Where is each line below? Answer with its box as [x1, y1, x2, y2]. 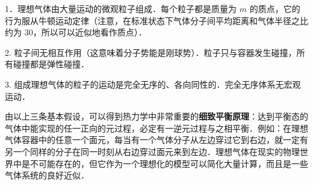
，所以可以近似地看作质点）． [33, 26, 147, 38]
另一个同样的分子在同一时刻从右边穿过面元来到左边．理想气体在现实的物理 [5, 145, 300, 157]
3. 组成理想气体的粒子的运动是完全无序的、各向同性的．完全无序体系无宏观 [5, 77, 301, 90]
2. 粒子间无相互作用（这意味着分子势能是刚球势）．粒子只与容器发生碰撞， [5, 46, 297, 58]
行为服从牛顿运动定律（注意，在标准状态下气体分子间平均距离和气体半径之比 [5, 14, 308, 26]
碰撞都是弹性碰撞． [13, 58, 89, 70]
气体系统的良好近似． [5, 169, 89, 181]
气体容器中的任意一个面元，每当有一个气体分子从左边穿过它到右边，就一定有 [5, 133, 308, 146]
